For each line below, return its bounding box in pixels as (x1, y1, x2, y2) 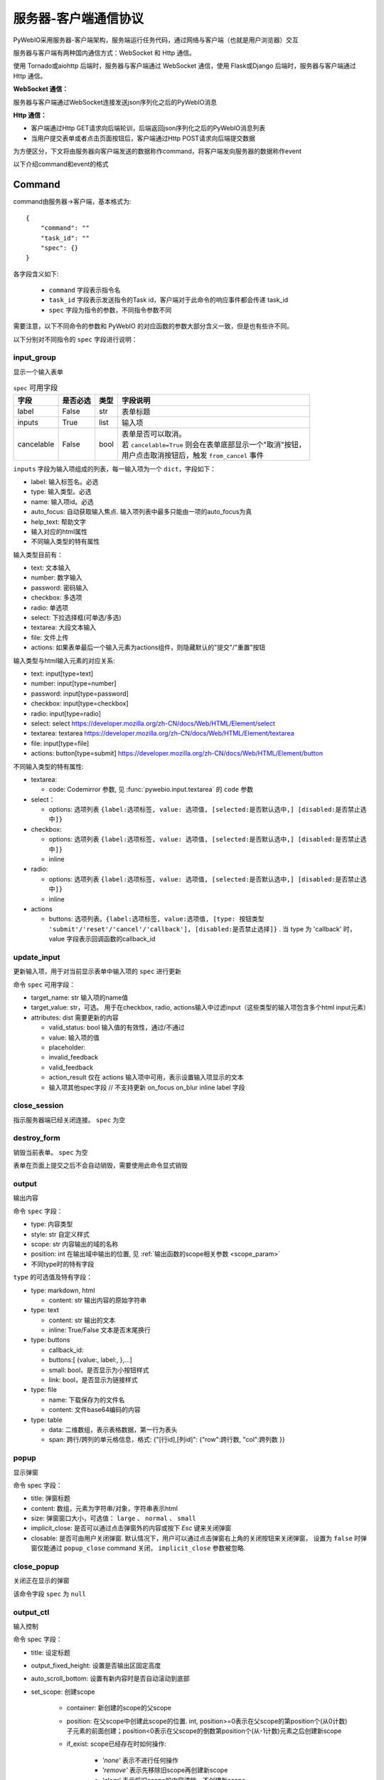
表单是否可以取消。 (122, 429, 186, 439)
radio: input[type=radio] (31, 709, 101, 718)
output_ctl (13, 1607, 50, 1617)
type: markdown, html (31, 1286, 95, 1294)
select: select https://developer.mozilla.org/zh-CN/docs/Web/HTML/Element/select (31, 719, 275, 728)
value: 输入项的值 (48, 1033, 100, 1042)
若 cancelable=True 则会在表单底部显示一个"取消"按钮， (122, 439, 306, 449)
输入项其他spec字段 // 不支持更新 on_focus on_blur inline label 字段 (48, 1083, 245, 1091)
